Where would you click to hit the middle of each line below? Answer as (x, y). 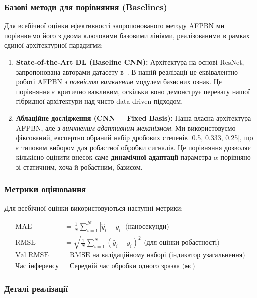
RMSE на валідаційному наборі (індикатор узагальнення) (158, 256)
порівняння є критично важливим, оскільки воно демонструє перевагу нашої (133, 91)
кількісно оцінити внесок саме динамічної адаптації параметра (114, 157)
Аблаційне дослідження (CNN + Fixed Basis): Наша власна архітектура (134, 117)
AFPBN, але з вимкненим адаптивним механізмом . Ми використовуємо (126, 127)
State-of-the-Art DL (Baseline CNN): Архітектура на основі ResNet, (130, 62)
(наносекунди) (147, 227)
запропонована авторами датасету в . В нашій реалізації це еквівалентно (127, 71)
